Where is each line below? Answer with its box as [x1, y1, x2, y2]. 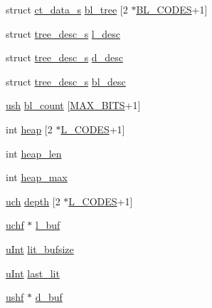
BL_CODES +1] [136, 2, 208, 16]
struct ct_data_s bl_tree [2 [6, 2, 128, 16]
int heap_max [6, 170, 68, 185]
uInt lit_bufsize [6, 241, 74, 256]
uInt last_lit [6, 265, 60, 280]
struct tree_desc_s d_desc [6, 50, 123, 65]
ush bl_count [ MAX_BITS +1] [6, 98, 141, 113]
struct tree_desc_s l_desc [6, 26, 120, 41]
